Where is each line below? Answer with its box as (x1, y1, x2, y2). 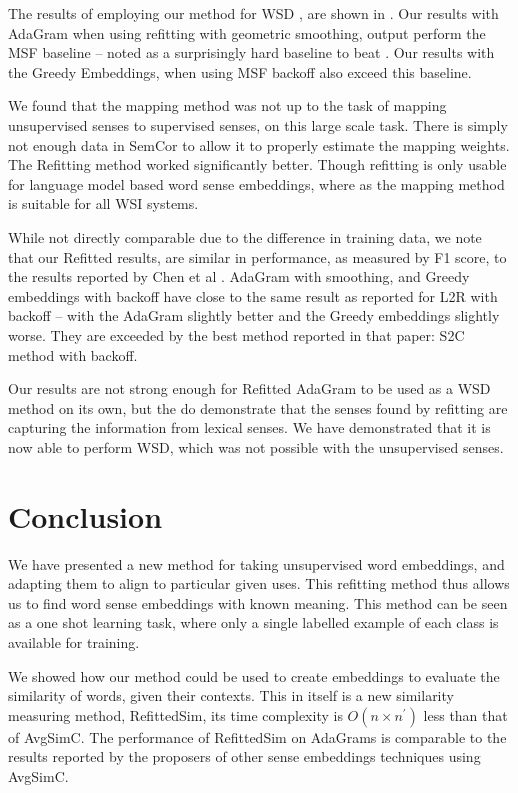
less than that (423, 704, 508, 725)
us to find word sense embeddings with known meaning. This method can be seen (8, 592, 508, 613)
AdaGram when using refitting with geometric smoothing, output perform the (8, 22, 486, 43)
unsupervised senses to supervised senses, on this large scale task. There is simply (8, 114, 508, 135)
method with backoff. (8, 344, 138, 365)
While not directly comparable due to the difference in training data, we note (8, 226, 482, 247)
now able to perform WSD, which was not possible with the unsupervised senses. (8, 436, 504, 457)
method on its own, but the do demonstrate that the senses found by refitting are (8, 397, 508, 418)
